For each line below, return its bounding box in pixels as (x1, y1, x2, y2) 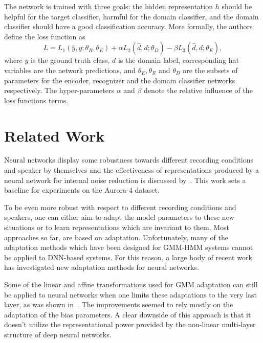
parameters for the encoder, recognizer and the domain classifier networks (4, 75, 235, 85)
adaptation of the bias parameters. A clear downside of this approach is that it (4, 309, 251, 319)
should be (222, 1, 252, 11)
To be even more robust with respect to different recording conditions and (4, 201, 236, 212)
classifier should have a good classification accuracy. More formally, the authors (4, 21, 253, 32)
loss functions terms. (4, 95, 69, 105)
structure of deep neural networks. (4, 329, 112, 339)
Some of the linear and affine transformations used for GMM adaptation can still (4, 279, 258, 289)
